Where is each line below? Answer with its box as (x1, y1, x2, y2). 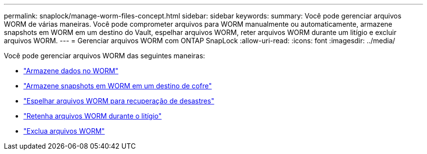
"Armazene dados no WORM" (23, 67, 118, 75)
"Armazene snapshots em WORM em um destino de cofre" (23, 82, 212, 90)
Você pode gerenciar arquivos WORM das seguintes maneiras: (4, 51, 205, 60)
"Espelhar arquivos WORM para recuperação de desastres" (23, 97, 214, 105)
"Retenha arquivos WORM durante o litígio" (23, 112, 162, 120)
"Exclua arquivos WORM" (23, 127, 105, 135)
